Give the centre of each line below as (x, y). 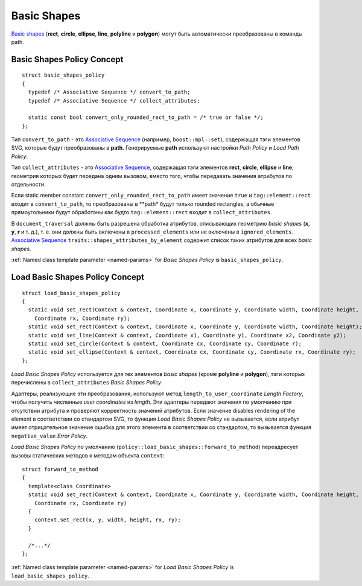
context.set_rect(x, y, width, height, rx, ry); (107, 520)
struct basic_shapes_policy (63, 75)
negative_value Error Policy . (49, 436)
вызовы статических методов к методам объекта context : (88, 455)
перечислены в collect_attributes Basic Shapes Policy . (87, 383)
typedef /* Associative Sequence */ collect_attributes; (114, 100)
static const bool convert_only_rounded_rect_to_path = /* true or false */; (146, 117)
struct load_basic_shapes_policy (71, 293)
